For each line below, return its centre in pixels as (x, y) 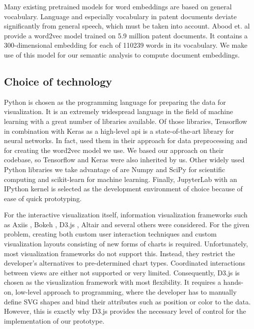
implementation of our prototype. (54, 320)
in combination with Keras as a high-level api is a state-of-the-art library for (119, 131)
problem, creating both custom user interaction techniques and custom (110, 234)
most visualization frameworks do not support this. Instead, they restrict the (120, 253)
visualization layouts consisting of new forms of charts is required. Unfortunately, (126, 244)
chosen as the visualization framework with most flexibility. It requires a (113, 282)
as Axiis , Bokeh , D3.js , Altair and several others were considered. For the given (127, 224)
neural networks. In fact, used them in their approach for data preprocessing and (126, 140)
